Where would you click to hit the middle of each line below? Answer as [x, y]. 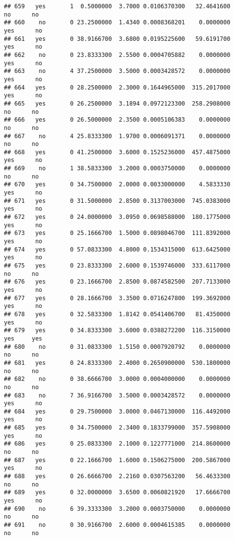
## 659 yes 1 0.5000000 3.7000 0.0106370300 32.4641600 [117, 6]
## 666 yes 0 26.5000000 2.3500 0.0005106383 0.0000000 [117, 120]
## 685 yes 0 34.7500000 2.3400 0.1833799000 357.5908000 [117, 428]
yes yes [23, 338]
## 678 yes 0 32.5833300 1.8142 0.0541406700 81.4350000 [117, 314]
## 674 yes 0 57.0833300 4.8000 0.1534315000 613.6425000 [117, 249]
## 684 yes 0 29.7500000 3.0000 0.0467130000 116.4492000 [117, 411]
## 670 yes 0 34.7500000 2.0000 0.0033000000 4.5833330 [117, 185]
